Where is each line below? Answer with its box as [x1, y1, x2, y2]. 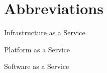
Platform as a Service [4, 44, 70, 54]
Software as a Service [4, 61, 69, 71]
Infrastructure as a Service [4, 27, 85, 38]
